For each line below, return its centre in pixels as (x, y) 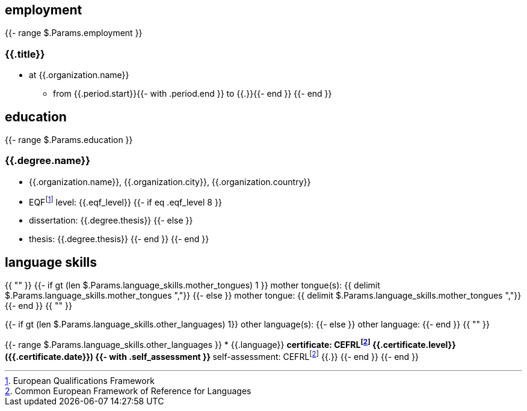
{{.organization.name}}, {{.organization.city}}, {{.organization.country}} (170, 181)
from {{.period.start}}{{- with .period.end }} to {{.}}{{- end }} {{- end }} (193, 94)
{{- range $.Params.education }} (69, 140)
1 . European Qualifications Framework (80, 380)
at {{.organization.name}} (79, 75)
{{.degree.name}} (48, 161)
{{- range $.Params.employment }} (74, 33)
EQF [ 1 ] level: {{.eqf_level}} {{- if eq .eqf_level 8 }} (125, 201)
